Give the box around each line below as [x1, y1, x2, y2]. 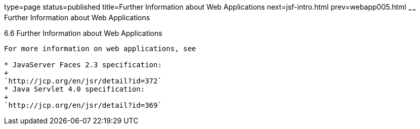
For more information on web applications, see [4, 44, 196, 53]
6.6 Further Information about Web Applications [4, 28, 162, 37]
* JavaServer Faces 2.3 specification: [4, 60, 162, 69]
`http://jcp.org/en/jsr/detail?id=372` [4, 76, 162, 85]
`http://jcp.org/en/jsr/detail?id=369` [4, 101, 162, 109]
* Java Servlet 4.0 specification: [4, 84, 145, 93]
